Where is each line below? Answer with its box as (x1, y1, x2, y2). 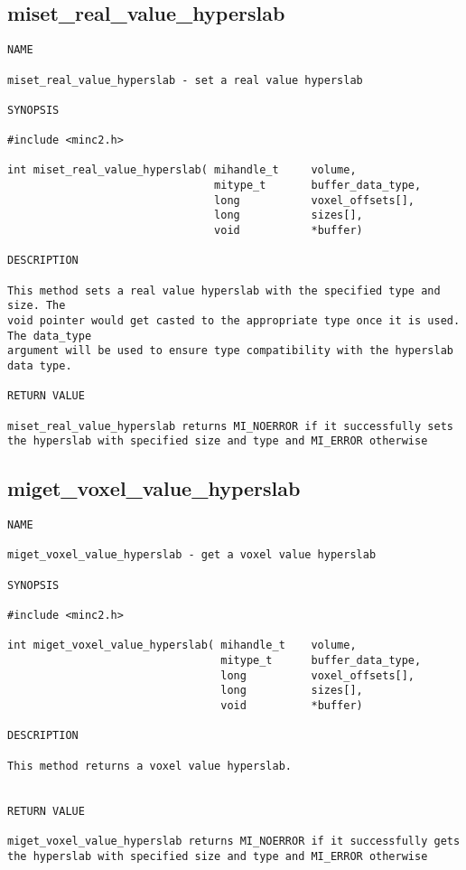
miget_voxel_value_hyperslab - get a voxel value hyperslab (7, 548, 377, 562)
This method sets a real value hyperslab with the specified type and (7, 284, 441, 297)
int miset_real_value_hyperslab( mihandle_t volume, (7, 164, 357, 177)
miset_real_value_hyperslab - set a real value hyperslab (7, 73, 363, 87)
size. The (7, 299, 66, 313)
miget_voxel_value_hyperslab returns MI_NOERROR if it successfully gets (7, 834, 461, 847)
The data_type (7, 329, 92, 342)
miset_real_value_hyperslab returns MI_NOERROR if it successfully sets (7, 419, 453, 433)
